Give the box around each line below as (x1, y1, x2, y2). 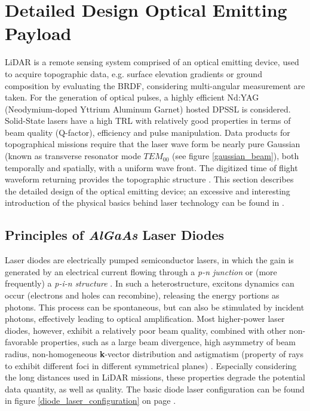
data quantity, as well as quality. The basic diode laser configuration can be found (5, 382, 305, 395)
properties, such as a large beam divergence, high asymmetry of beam (40, 336, 296, 348)
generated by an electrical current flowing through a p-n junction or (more (5, 265, 277, 278)
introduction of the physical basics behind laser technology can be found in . (5, 196, 284, 209)
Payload (5, 21, 72, 45)
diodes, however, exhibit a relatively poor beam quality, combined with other (5, 324, 287, 336)
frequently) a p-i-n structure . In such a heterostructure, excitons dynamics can (5, 277, 294, 290)
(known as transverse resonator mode (5, 150, 141, 162)
